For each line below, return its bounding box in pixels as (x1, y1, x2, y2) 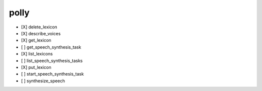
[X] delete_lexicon (21, 24, 58, 30)
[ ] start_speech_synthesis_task (21, 71, 84, 77)
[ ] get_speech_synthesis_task (21, 44, 82, 50)
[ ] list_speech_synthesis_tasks (21, 58, 83, 64)
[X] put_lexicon (21, 64, 51, 70)
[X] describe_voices (21, 30, 61, 36)
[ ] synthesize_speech (21, 78, 65, 84)
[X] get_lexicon (21, 38, 51, 43)
